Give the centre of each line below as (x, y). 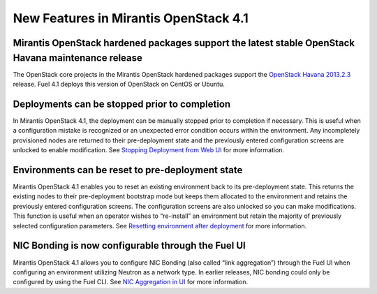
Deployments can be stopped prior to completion (122, 104)
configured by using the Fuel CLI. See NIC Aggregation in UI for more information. (130, 282)
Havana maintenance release (78, 58)
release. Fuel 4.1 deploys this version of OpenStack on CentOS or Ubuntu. (119, 84)
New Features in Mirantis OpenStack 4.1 (131, 18)
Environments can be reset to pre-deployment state (128, 170)
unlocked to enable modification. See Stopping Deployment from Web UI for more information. (149, 150)
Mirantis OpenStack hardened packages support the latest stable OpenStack (184, 43)
